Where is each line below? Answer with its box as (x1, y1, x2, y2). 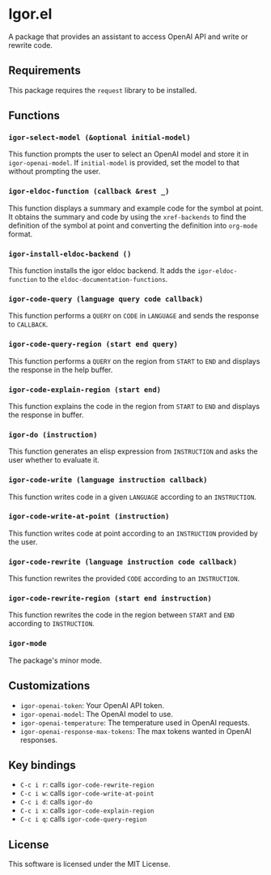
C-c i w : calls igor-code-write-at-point (19, 788, 155, 798)
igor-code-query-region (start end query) (8, 339, 178, 349)
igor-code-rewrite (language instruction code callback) (8, 557, 238, 566)
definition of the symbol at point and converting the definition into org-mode (8, 220, 258, 230)
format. (8, 228, 33, 239)
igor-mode (8, 639, 47, 648)
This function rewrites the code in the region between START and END (8, 610, 235, 620)
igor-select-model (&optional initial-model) (8, 133, 192, 143)
